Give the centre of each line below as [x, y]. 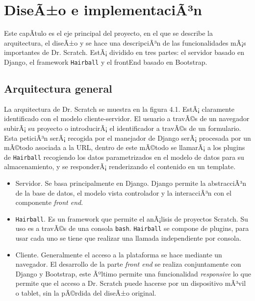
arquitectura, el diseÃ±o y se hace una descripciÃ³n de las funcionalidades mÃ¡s [125, 42]
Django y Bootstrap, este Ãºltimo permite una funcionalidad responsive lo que [133, 273]
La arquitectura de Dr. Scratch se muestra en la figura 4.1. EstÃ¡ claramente [119, 109]
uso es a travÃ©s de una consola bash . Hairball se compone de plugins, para [132, 228]
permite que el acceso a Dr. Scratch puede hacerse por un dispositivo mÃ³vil [131, 283]
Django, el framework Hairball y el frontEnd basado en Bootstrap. [106, 62]
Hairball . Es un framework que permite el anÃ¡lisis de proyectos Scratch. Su [132, 218]
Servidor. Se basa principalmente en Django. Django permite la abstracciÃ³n [131, 183]
